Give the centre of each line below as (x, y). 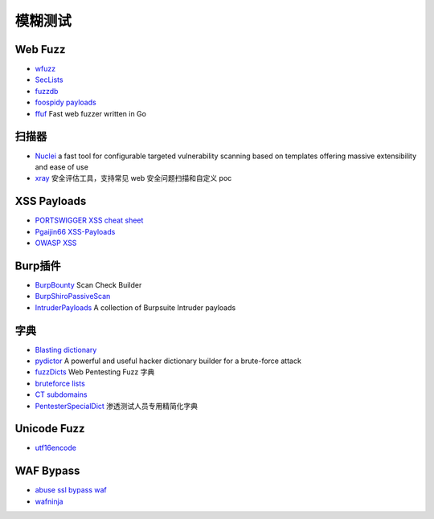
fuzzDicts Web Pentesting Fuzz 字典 (95, 372)
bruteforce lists (60, 383)
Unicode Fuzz (50, 429)
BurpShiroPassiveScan (73, 296)
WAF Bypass (47, 471)
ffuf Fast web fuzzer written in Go (90, 113)
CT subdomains (61, 394)
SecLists (49, 80)
